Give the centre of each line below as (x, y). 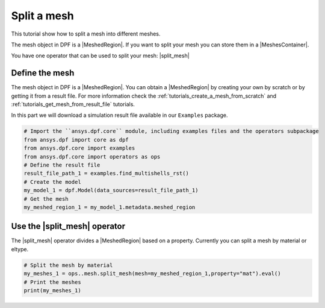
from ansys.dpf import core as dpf (76, 140)
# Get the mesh (46, 199)
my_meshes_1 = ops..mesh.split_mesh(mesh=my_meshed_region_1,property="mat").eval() (152, 274)
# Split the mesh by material (68, 265)
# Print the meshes (52, 282)
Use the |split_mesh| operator (68, 226)
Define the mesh (43, 73)
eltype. (20, 249)
